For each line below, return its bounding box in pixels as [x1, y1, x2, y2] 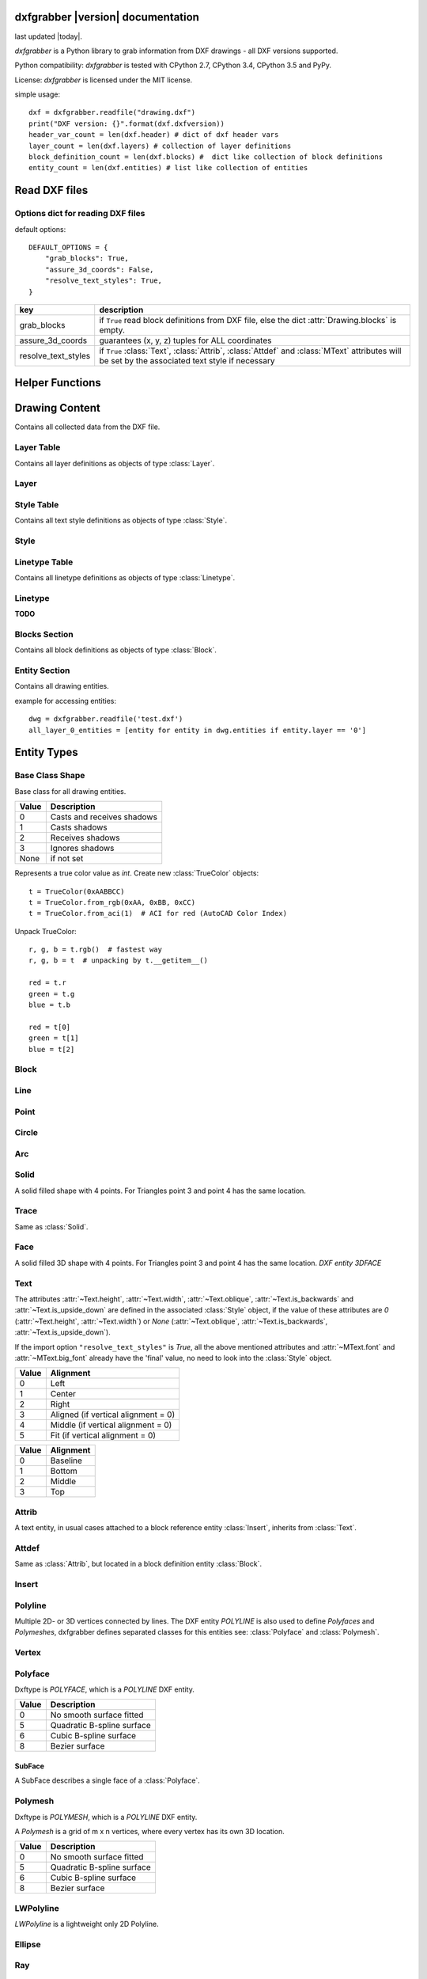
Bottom [50, 1465, 78, 1476]
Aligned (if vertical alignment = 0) [50, 1409, 176, 1420]
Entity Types [14, 746, 78, 759]
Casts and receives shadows [50, 811, 158, 822]
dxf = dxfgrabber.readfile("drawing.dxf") [28, 108, 196, 117]
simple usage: [14, 89, 61, 99]
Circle [14, 1127, 39, 1138]
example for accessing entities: [14, 696, 116, 705]
